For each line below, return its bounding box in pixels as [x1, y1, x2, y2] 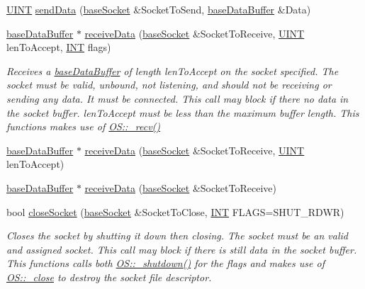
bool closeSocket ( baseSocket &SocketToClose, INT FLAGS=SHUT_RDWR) [6, 204, 344, 219]
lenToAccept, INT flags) [6, 40, 111, 55]
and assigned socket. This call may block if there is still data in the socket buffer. [6, 242, 357, 256]
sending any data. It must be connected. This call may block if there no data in [6, 91, 349, 106]
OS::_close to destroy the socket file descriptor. [6, 269, 212, 284]
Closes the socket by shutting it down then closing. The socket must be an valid [6, 228, 348, 243]
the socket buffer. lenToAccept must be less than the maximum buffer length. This [6, 105, 359, 120]
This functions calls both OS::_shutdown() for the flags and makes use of [6, 256, 325, 271]
